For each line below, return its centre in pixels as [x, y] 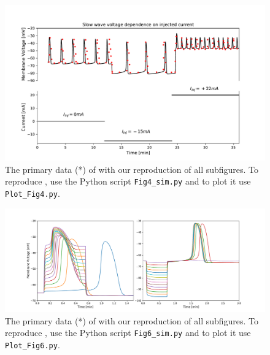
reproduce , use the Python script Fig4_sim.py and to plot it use [128, 181]
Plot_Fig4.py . [33, 193]
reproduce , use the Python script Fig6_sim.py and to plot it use [128, 333]
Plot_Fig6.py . [33, 344]
